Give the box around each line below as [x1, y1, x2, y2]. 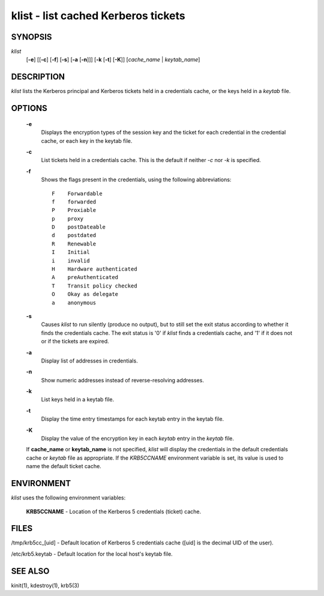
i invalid [52, 257, 90, 264]
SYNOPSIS [11, 32, 52, 42]
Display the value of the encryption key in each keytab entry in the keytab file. [41, 435, 234, 442]
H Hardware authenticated [52, 266, 137, 272]
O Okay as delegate [52, 291, 119, 298]
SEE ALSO [11, 566, 50, 576]
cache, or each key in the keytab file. [41, 137, 133, 144]
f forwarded [52, 198, 97, 205]
